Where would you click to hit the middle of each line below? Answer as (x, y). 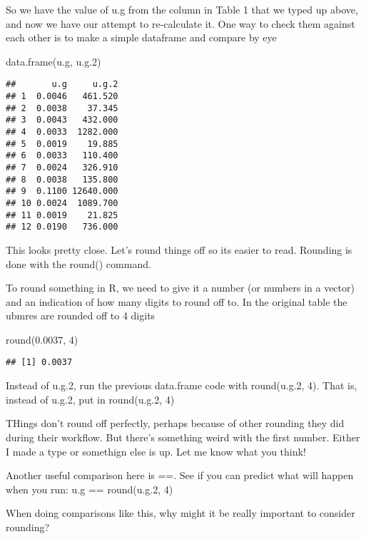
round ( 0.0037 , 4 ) (42, 339)
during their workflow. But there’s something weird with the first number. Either (183, 437)
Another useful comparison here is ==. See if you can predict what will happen (180, 475)
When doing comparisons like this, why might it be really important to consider (181, 513)
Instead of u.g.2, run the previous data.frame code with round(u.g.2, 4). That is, (182, 385)
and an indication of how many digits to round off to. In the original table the (177, 301)
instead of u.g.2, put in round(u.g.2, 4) (90, 399)
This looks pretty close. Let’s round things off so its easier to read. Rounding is (179, 249)
